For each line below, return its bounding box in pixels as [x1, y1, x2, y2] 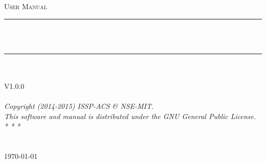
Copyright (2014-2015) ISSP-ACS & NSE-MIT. [4, 101, 154, 111]
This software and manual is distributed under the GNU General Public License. [4, 110, 256, 121]
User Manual [4, 1, 47, 11]
